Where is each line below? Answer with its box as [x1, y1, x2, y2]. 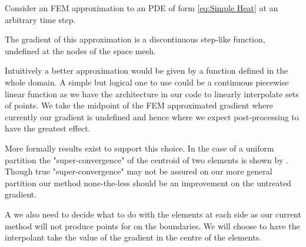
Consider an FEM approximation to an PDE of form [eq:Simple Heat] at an [5, 2, 278, 14]
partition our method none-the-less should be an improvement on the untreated [5, 176, 291, 189]
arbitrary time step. [5, 13, 76, 25]
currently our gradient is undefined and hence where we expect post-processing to [5, 110, 299, 123]
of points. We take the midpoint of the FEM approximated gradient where [5, 99, 274, 111]
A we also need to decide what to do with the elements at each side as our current [5, 208, 301, 220]
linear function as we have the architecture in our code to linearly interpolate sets [5, 87, 299, 100]
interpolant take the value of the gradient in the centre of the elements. [5, 231, 262, 243]
